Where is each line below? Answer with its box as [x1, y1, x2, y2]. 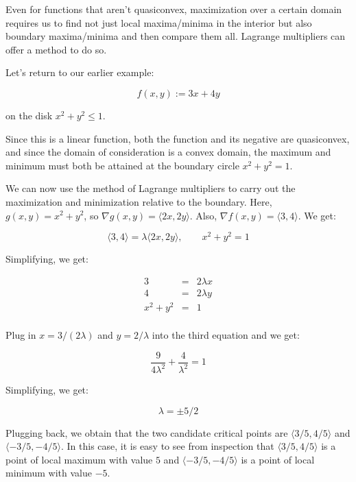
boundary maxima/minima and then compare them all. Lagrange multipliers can [5, 29, 346, 43]
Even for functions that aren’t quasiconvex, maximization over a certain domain [5, 2, 342, 16]
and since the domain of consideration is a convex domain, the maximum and [5, 145, 331, 159]
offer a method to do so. [5, 42, 107, 56]
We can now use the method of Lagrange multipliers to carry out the [5, 181, 296, 195]
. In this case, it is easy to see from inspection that [60, 439, 274, 453]
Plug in [5, 328, 36, 341]
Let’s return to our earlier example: [5, 65, 154, 80]
